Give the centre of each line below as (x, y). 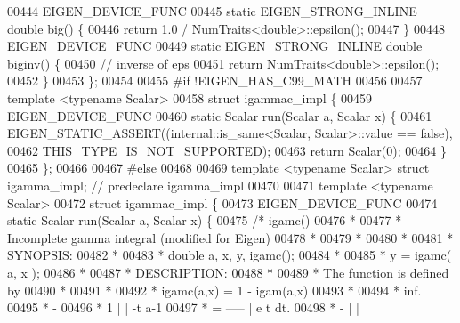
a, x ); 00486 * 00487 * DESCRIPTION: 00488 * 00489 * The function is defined (228, 272)
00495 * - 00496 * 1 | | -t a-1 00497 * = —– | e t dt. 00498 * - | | (183, 307)
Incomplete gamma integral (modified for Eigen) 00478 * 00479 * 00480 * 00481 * (230, 237)
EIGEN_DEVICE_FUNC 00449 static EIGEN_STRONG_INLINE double (215, 46)
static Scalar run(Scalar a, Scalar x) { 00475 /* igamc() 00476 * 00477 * (205, 220)
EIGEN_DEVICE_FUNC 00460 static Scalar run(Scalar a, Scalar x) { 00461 (220, 115)
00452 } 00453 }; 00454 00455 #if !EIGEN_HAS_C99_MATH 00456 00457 (215, 81)
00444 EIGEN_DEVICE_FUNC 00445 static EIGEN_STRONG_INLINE (212, 11)
